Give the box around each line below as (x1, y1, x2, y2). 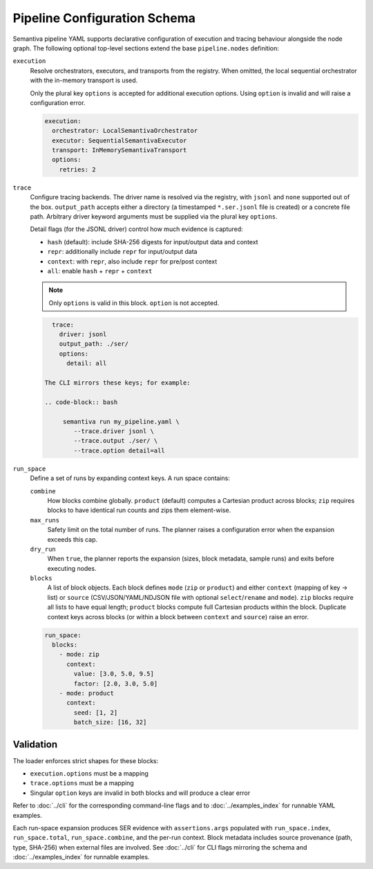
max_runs (30, 516, 60, 524)
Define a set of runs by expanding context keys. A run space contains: (30, 474, 231, 482)
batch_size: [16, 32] (73, 718, 147, 726)
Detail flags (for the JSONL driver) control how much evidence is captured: (30, 225, 243, 233)
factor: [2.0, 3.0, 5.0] (73, 679, 158, 688)
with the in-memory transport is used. (30, 76, 138, 84)
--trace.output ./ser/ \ (73, 437, 158, 445)
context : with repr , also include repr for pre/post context (47, 257, 218, 266)
